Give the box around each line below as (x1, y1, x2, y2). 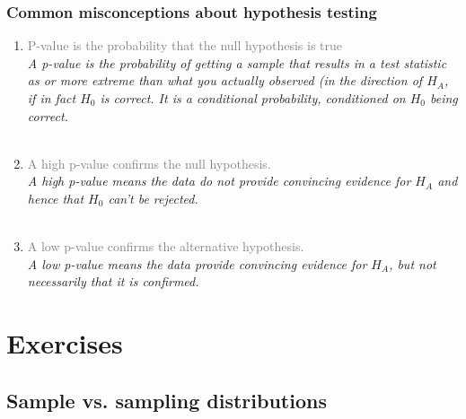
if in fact (27, 89, 76, 107)
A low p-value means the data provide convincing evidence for (27, 254, 367, 273)
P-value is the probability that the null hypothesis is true (27, 36, 343, 55)
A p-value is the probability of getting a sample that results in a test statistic (27, 53, 447, 72)
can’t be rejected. (108, 188, 198, 207)
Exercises (6, 325, 123, 362)
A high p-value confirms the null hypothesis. (27, 153, 271, 172)
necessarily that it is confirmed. (27, 272, 199, 291)
